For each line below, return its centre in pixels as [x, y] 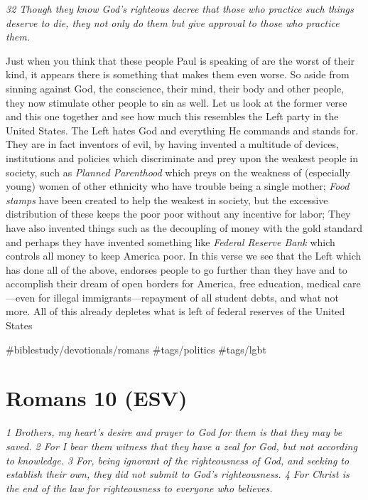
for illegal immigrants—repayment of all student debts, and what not [188, 297]
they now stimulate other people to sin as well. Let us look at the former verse [177, 102]
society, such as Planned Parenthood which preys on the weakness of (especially [178, 172]
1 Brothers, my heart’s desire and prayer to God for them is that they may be [174, 432]
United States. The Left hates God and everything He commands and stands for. [182, 130]
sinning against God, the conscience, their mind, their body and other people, [175, 88]
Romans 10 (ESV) [97, 398]
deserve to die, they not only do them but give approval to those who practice [173, 22]
